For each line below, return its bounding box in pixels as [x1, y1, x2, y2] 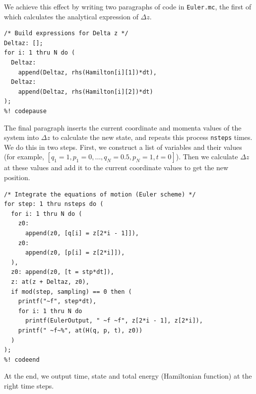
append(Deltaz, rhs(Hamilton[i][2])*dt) [18, 88, 153, 95]
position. [4, 172, 30, 183]
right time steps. [4, 380, 54, 391]
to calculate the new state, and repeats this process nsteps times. [52, 132, 253, 142]
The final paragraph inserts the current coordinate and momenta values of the [4, 122, 242, 132]
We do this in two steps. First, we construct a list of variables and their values [4, 141, 242, 152]
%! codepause [4, 108, 47, 115]
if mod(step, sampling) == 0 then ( [11, 288, 132, 295]
